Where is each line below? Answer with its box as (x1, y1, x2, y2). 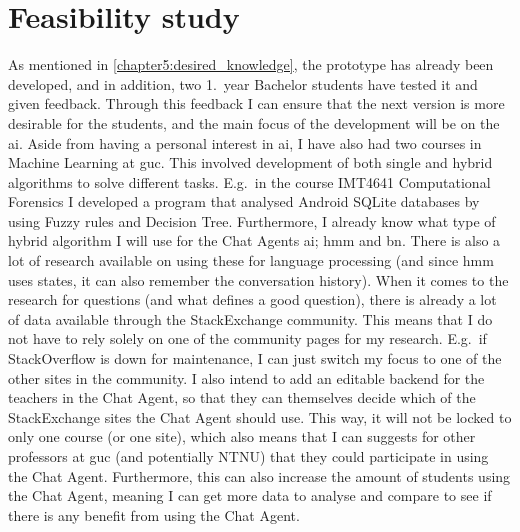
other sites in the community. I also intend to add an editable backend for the (8, 367, 485, 388)
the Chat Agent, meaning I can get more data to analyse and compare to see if (8, 485, 492, 506)
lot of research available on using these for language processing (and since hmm (8, 250, 494, 271)
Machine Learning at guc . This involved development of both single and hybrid (8, 152, 493, 173)
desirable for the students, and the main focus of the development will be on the (8, 112, 500, 133)
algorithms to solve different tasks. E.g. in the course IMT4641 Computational (8, 171, 491, 192)
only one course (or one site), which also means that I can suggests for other (8, 426, 476, 447)
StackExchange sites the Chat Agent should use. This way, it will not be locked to (8, 406, 512, 427)
